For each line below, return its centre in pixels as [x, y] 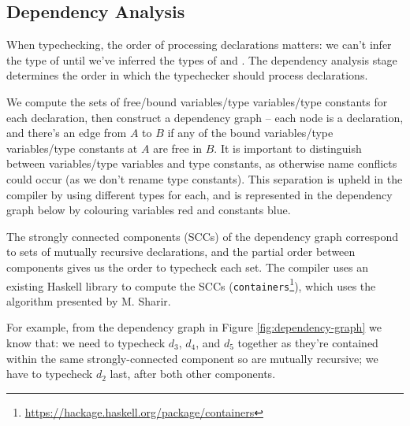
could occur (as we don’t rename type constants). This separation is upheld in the [205, 178]
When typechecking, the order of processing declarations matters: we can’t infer [199, 44]
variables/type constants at [72, 148]
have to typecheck [50, 374]
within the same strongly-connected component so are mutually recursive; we [192, 358]
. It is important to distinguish [288, 148]
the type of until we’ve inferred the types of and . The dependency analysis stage [202, 59]
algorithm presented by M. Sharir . [89, 300]
